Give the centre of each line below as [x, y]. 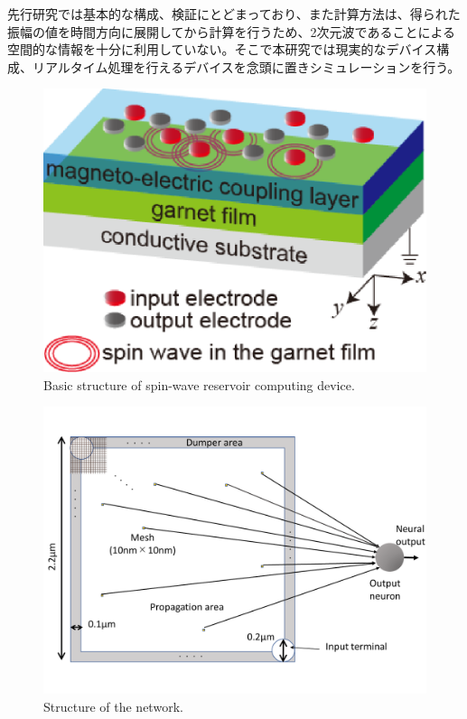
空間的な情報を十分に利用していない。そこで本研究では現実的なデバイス [222, 49]
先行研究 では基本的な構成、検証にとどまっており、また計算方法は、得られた [234, 14]
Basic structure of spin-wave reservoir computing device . [199, 384]
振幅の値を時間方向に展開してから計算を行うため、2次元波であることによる [232, 31]
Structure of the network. [113, 706]
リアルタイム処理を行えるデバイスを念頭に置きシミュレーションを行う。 [246, 66]
